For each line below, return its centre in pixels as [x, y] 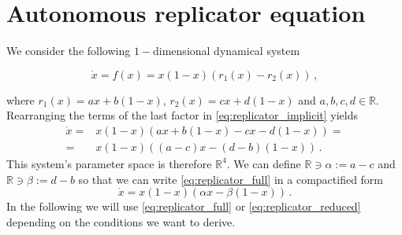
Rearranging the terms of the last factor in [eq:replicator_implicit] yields [182, 115]
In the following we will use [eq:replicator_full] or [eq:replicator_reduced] [184, 206]
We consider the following [69, 51]
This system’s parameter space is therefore [109, 163]
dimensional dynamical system [227, 51]
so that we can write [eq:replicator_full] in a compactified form [231, 179]
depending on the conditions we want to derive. [121, 221]
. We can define [264, 163]
